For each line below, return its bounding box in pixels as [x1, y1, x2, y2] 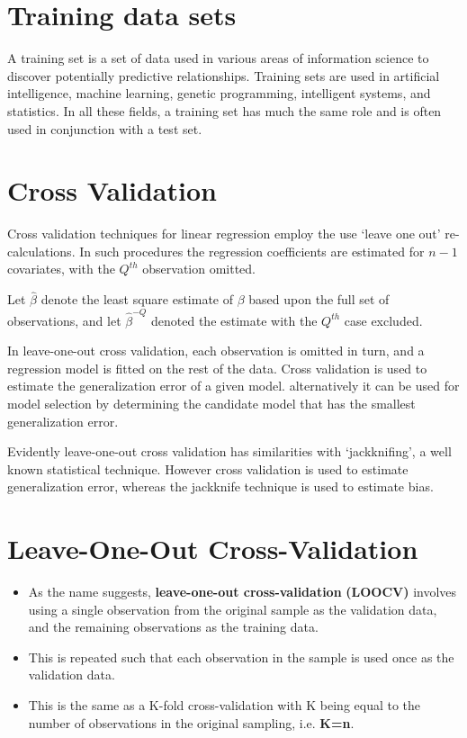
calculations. [7, 241, 76, 260]
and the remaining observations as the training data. [28, 617, 319, 636]
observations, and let [7, 310, 121, 329]
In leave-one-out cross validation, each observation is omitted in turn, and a [7, 341, 425, 360]
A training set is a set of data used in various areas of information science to [7, 49, 429, 67]
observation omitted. [142, 259, 256, 278]
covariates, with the [7, 259, 115, 278]
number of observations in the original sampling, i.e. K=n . [28, 713, 355, 732]
